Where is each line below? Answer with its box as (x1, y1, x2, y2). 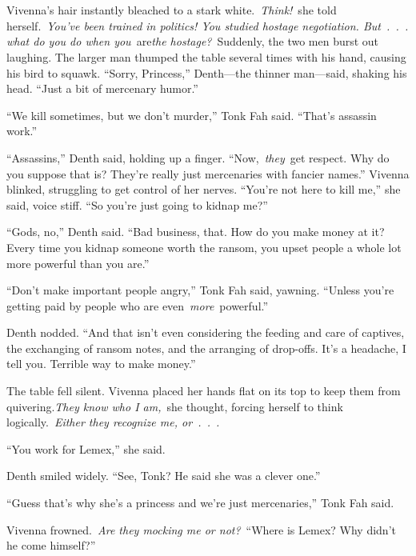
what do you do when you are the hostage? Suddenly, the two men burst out (6, 33, 379, 50)
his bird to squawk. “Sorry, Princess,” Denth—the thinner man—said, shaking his (6, 64, 407, 81)
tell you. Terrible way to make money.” (6, 355, 196, 372)
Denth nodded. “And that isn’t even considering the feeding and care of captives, (6, 324, 405, 341)
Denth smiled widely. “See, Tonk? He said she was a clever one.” (6, 467, 321, 484)
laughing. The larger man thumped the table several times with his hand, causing (6, 48, 406, 65)
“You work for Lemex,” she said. (6, 440, 166, 457)
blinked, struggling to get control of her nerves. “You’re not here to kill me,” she (6, 181, 401, 198)
